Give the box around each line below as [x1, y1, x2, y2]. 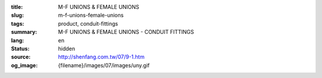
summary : [11, 29, 38, 36]
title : [11, 4, 23, 10]
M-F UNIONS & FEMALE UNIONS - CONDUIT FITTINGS [58, 29, 194, 36]
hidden [58, 45, 76, 52]
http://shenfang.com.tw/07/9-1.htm [58, 54, 145, 61]
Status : [11, 45, 30, 52]
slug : [11, 12, 24, 19]
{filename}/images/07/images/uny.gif [58, 61, 150, 68]
